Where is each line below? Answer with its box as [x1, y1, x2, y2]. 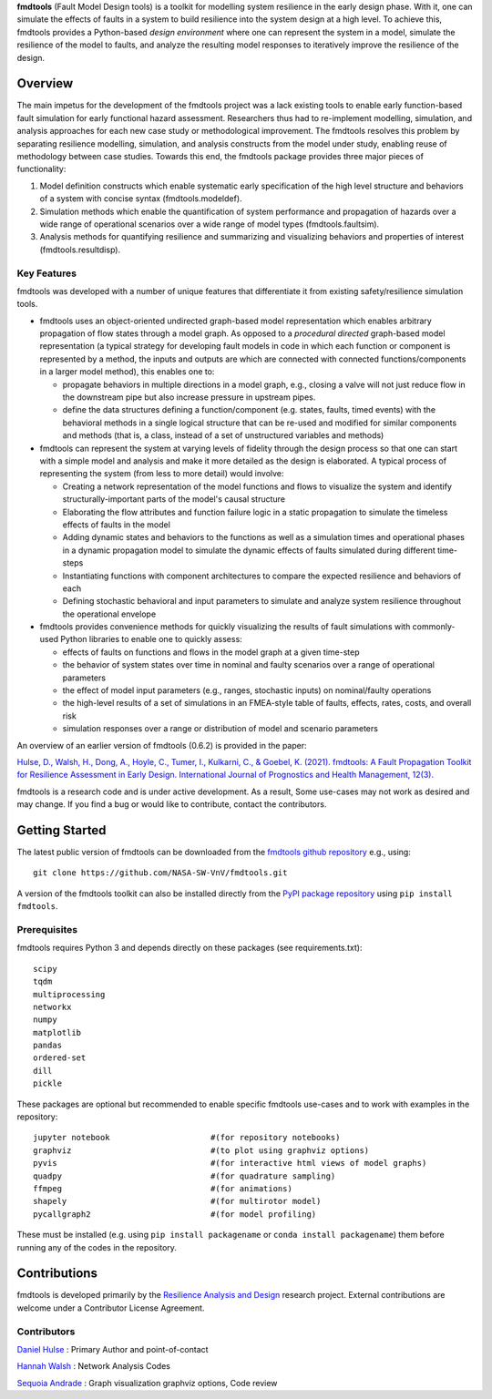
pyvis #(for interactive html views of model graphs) [33, 1158, 427, 1169]
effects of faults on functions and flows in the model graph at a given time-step [62, 647, 360, 658]
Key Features [16, 267, 77, 280]
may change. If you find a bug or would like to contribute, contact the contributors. [16, 799, 327, 810]
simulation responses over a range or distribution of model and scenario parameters [62, 723, 378, 734]
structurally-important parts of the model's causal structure [62, 494, 286, 505]
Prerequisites [16, 923, 77, 935]
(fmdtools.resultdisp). [39, 244, 121, 255]
